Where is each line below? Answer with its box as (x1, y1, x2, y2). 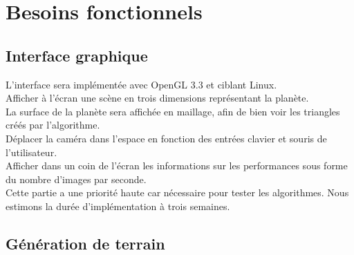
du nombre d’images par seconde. (6, 171, 147, 186)
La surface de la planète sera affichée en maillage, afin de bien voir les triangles (6, 104, 340, 118)
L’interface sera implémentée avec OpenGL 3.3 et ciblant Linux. (6, 77, 277, 91)
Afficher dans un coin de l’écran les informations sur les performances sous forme (6, 158, 348, 173)
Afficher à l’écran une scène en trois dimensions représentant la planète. (6, 91, 309, 105)
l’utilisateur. (6, 144, 57, 159)
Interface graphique (6, 44, 148, 66)
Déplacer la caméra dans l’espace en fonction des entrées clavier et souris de (6, 131, 327, 145)
